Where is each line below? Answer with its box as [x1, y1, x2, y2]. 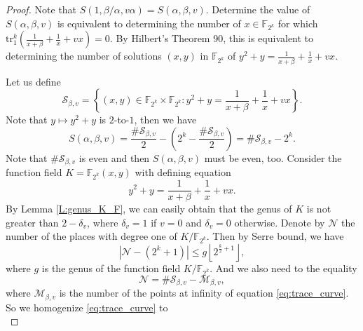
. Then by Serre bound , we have [206, 229, 344, 243]
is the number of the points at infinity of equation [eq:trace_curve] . [59, 285, 349, 300]
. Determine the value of [205, 2, 310, 16]
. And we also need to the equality [210, 261, 357, 276]
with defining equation [135, 165, 231, 180]
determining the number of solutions [6, 48, 162, 63]
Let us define [6, 74, 61, 88]
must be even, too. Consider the [204, 150, 342, 165]
